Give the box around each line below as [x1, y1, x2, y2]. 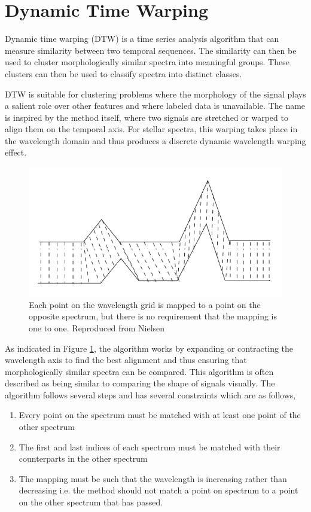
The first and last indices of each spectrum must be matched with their [19, 440, 280, 453]
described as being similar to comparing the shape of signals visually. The [5, 377, 275, 389]
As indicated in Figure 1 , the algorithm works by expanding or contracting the [5, 342, 294, 354]
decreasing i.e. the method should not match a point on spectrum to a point [19, 484, 298, 496]
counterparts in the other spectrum [19, 452, 148, 465]
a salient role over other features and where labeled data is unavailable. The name [5, 99, 306, 112]
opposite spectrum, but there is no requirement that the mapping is [29, 310, 278, 322]
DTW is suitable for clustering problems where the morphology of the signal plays [5, 87, 306, 100]
